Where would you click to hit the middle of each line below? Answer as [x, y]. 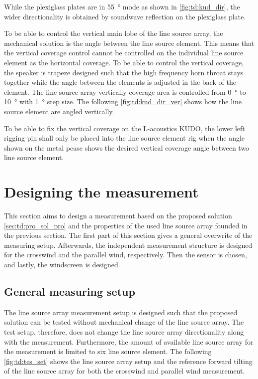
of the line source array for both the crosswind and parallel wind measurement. [125, 371]
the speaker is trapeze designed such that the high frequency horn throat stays [124, 72]
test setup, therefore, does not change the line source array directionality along [124, 331]
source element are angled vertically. [59, 111]
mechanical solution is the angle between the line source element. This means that [129, 43]
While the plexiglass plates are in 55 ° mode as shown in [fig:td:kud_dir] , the [122, 6]
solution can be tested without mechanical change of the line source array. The [124, 322]
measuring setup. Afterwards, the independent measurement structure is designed [128, 245]
